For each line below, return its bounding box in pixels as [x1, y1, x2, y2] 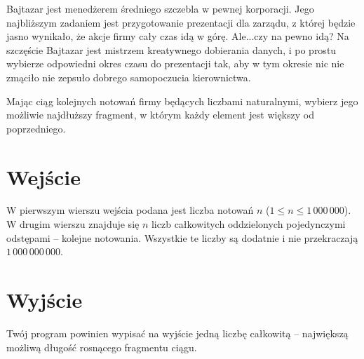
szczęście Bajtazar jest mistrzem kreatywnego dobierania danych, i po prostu [6, 42, 337, 57]
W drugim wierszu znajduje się [6, 217, 140, 231]
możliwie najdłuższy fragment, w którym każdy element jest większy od [6, 107, 314, 122]
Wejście [6, 162, 81, 191]
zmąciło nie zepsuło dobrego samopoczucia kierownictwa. [6, 69, 251, 84]
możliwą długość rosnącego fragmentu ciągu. [6, 339, 197, 354]
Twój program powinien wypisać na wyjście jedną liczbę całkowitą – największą [6, 325, 349, 340]
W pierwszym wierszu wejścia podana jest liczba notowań [6, 203, 254, 217]
